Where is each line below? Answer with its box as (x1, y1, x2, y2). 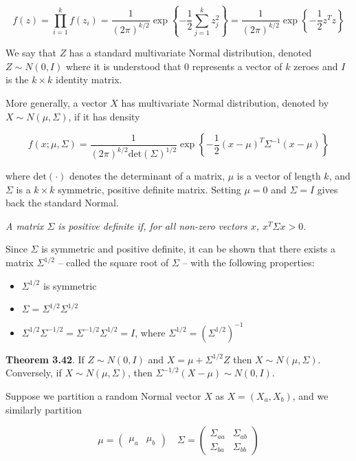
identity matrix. (56, 72, 122, 87)
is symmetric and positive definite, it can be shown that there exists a (41, 242, 336, 256)
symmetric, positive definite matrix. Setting (58, 182, 241, 196)
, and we (292, 388, 329, 403)
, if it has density (68, 109, 140, 123)
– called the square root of (58, 255, 169, 270)
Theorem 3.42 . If (5, 352, 85, 366)
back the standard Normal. (5, 195, 119, 210)
